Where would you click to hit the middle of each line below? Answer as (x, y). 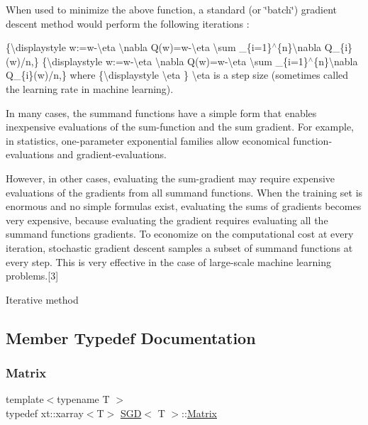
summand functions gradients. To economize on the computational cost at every (180, 234)
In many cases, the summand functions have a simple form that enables (161, 112)
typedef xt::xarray (45, 413)
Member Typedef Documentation (131, 337)
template (25, 399)
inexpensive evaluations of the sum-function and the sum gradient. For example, (180, 127)
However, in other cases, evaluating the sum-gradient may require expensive (171, 178)
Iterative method (42, 299)
